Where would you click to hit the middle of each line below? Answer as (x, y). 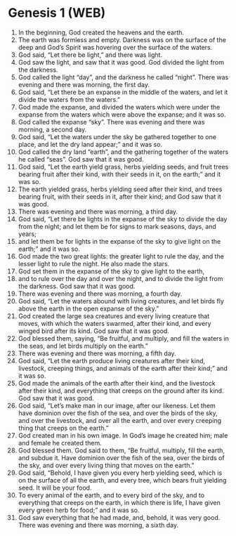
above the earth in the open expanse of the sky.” (88, 308)
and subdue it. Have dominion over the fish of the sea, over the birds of (121, 457)
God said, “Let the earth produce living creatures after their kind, (112, 360)
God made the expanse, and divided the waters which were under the (119, 107)
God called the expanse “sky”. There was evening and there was (111, 122)
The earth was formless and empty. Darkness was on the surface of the (122, 39)
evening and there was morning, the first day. (84, 84)
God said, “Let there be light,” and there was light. (90, 55)
